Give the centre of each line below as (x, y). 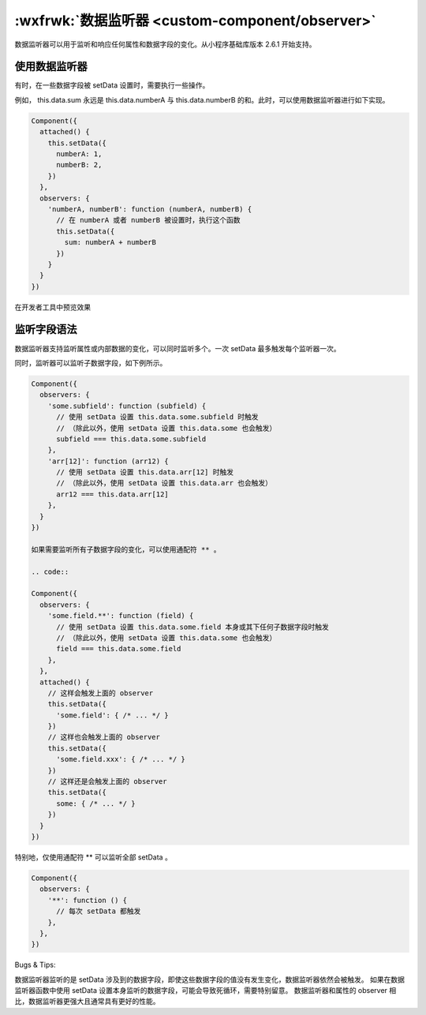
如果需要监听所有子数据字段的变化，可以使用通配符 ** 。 (126, 549)
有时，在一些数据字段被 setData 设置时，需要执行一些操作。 (112, 85)
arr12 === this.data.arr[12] (112, 494)
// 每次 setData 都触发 (99, 911)
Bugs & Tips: (35, 965)
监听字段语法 (46, 330)
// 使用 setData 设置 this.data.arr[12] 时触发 (145, 472)
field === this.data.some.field (119, 649)
